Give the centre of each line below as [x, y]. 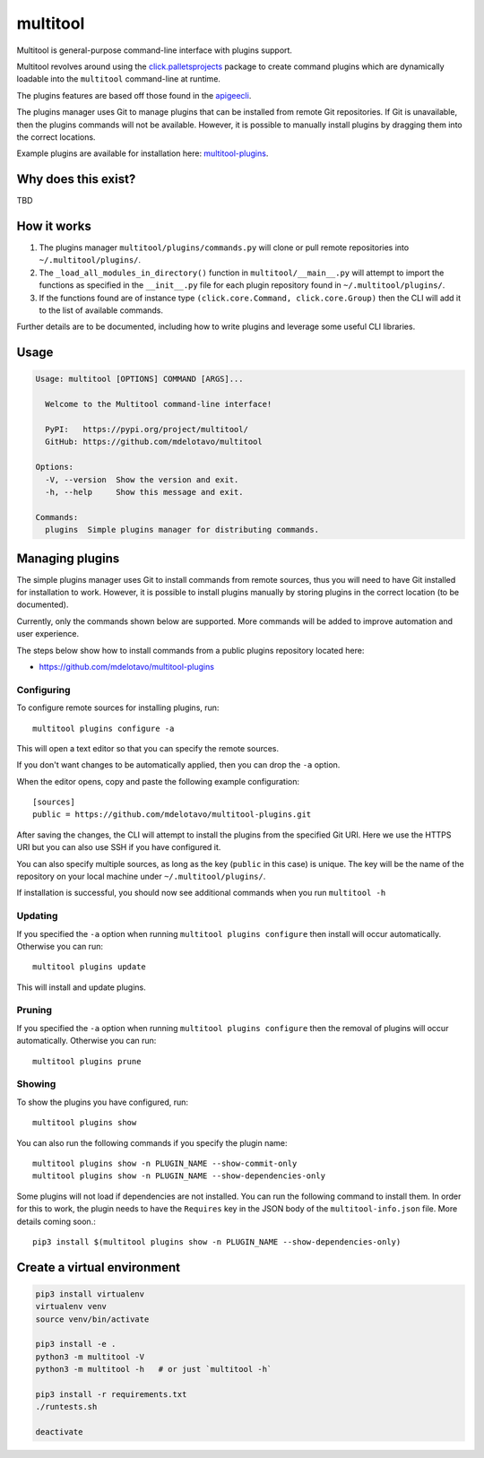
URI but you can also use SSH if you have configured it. [119, 847]
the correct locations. [56, 137]
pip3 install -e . [76, 1344]
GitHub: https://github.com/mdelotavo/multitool [154, 442]
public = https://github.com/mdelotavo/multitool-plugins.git [172, 815]
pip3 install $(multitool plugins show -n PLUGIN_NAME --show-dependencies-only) [217, 1241]
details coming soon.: [56, 1221]
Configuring [43, 690]
